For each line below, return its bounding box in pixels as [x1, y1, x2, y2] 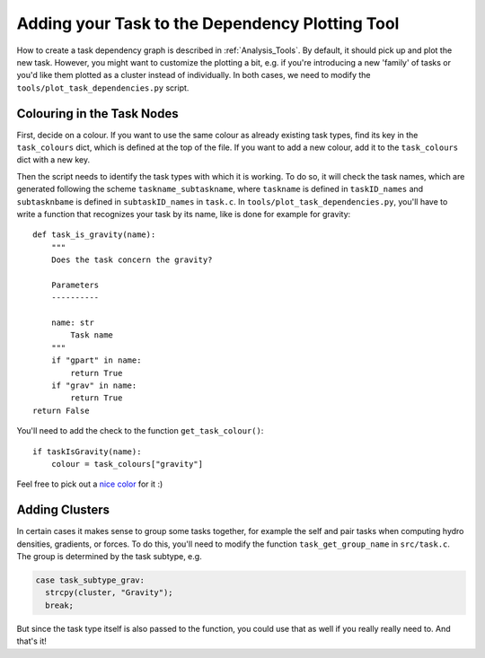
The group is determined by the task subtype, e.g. [16, 551, 202, 562]
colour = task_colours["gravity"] [50, 459, 204, 469]
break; [45, 600, 75, 610]
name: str [50, 318, 94, 328]
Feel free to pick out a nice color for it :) [16, 478, 163, 489]
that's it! [16, 636, 47, 646]
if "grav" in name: [50, 381, 137, 390]
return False [32, 405, 90, 416]
